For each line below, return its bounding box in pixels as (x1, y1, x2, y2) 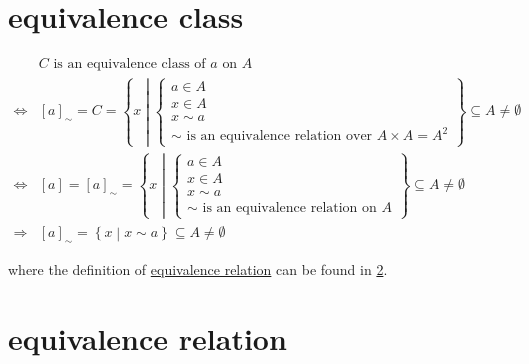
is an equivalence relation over (186, 129, 373, 144)
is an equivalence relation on (202, 201, 377, 216)
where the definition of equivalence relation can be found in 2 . (8, 258, 388, 279)
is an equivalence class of (53, 57, 206, 72)
